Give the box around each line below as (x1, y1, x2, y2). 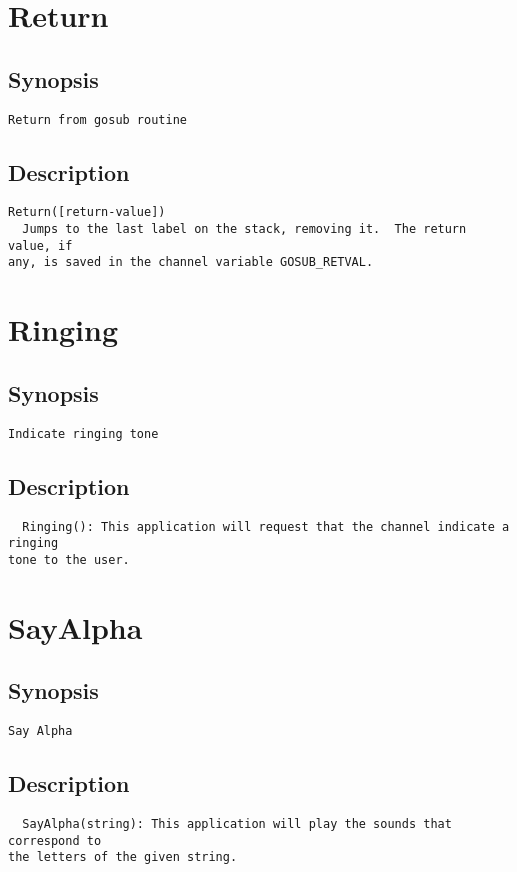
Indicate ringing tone (8, 426, 159, 441)
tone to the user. (8, 552, 130, 567)
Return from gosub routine (8, 112, 187, 127)
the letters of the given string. (8, 850, 238, 865)
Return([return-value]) (8, 205, 166, 220)
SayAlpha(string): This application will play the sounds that (22, 816, 452, 831)
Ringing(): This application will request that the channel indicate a (22, 519, 510, 534)
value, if (8, 238, 73, 253)
